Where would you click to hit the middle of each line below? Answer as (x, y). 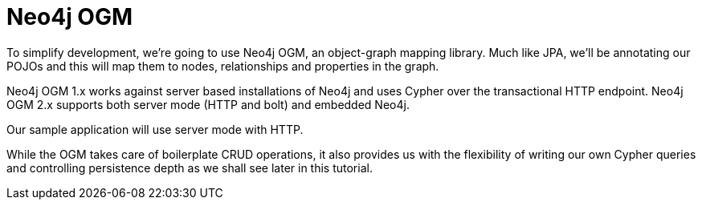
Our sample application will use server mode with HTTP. (155, 129)
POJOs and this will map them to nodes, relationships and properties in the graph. (223, 66)
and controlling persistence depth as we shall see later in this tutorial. (190, 168)
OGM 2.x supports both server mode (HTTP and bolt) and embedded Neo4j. (208, 104)
